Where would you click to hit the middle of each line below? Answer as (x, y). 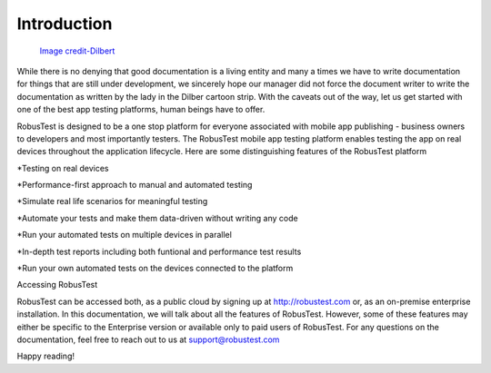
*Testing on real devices (63, 168)
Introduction (65, 24)
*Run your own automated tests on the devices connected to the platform (155, 269)
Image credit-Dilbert (77, 51)
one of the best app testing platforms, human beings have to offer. (141, 110)
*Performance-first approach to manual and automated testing (135, 185)
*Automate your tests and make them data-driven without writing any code (158, 218)
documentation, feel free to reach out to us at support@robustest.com (148, 339)
